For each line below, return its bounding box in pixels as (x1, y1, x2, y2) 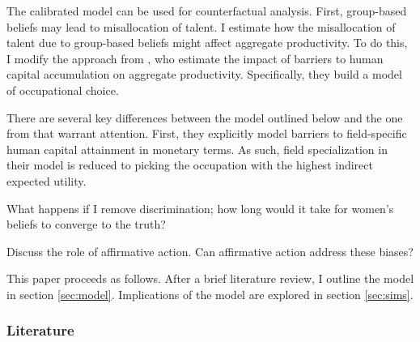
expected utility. (6, 172, 87, 189)
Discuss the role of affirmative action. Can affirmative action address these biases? (6, 242, 414, 259)
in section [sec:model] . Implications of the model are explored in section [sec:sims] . (6, 285, 414, 302)
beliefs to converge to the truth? (6, 216, 166, 233)
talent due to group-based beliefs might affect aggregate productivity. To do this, (6, 34, 408, 51)
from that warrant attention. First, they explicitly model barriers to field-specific (6, 125, 407, 142)
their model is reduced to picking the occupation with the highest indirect (6, 156, 373, 173)
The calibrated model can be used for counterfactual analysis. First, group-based (6, 2, 407, 19)
